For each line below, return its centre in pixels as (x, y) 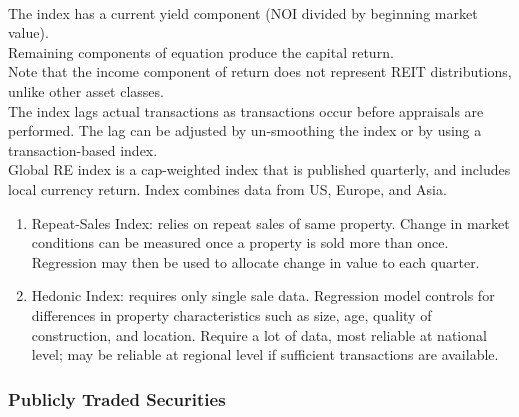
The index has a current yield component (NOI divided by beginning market (243, 12)
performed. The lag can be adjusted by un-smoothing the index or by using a (245, 130)
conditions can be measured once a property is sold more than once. (240, 242)
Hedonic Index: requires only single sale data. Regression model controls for (263, 295)
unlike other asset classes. (86, 90)
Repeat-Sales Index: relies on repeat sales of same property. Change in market (270, 222)
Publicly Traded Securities (117, 398)
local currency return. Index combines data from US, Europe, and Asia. (227, 188)
